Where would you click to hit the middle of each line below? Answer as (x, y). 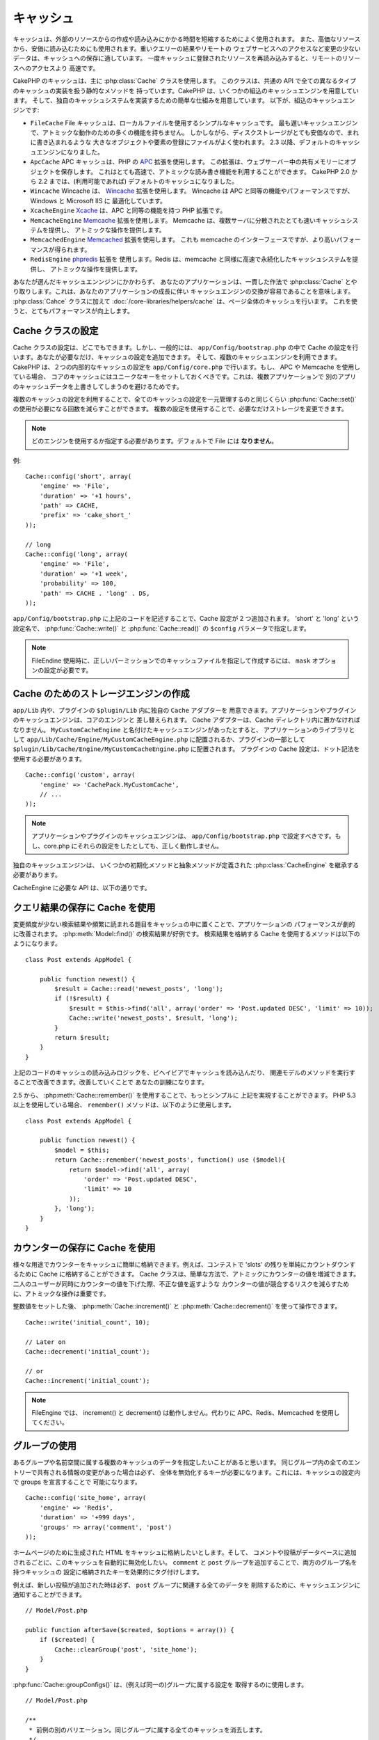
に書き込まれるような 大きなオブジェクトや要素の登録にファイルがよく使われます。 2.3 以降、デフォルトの (183, 142)
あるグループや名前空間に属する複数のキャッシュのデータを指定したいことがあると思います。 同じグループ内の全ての (180, 1462)
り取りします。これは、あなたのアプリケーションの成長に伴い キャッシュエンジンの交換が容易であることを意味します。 (184, 292)
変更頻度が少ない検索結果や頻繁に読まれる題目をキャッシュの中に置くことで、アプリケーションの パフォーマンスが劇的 (184, 924)
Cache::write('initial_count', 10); (88, 1322)
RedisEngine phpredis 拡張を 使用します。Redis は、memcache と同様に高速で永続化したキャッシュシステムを (191, 259)
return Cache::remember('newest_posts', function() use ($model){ (170, 1160)
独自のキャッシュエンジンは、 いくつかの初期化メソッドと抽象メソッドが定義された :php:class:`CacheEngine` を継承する (186, 865)
